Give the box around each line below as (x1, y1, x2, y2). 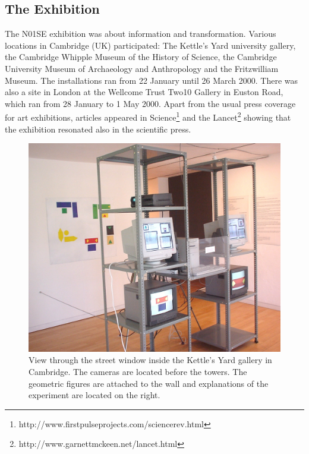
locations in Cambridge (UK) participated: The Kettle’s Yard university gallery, (5, 39, 296, 51)
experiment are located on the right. (29, 389, 160, 401)
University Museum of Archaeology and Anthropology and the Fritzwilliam (5, 62, 279, 74)
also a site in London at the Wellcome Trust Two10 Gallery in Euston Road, (5, 86, 283, 98)
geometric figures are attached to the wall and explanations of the (29, 377, 269, 389)
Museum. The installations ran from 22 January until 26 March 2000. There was (5, 74, 298, 86)
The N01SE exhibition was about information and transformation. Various (5, 27, 276, 40)
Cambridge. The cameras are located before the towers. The (29, 365, 247, 378)
